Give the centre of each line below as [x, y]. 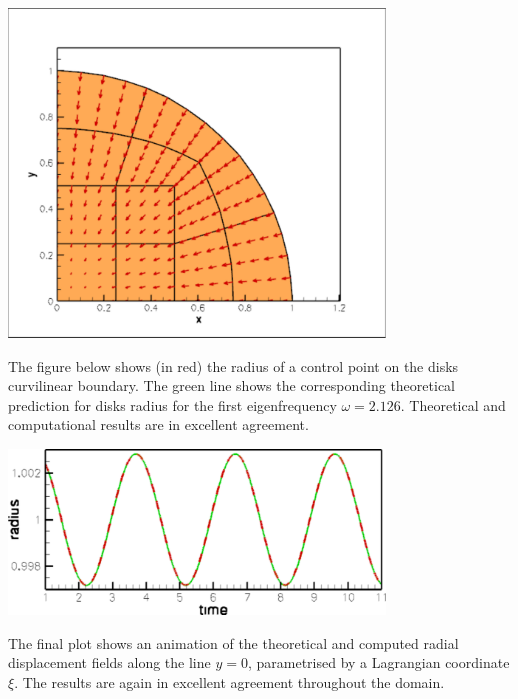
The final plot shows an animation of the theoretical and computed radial [233, 642]
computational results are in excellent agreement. [158, 424]
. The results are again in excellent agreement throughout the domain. [229, 681]
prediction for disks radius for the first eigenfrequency [172, 404]
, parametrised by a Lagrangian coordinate [378, 662]
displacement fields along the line [109, 662]
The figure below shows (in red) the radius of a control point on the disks [233, 365]
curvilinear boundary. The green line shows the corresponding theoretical [231, 385]
